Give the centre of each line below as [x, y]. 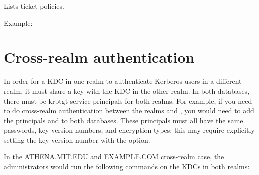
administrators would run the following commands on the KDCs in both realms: [127, 167]
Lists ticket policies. [34, 6]
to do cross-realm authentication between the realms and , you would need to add [129, 111]
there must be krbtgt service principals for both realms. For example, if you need [128, 101]
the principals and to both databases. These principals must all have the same [124, 120]
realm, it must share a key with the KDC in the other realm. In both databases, [127, 91]
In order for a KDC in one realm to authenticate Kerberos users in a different [123, 81]
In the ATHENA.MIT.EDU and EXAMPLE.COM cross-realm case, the [114, 157]
